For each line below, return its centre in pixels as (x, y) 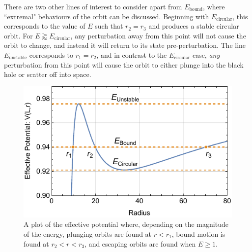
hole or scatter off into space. (48, 74)
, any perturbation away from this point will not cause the (158, 35)
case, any (206, 54)
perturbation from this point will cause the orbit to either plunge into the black (124, 64)
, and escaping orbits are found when (140, 243)
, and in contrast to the (132, 54)
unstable (18, 58)
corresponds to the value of (45, 26)
